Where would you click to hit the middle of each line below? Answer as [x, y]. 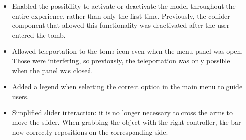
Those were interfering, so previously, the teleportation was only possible [121, 60]
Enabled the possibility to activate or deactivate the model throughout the [124, 6]
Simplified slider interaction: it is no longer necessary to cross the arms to [122, 112]
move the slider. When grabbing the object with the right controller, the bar [126, 122]
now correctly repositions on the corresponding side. [90, 131]
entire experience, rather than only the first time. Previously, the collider [121, 15]
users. [21, 96]
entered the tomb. [39, 34]
